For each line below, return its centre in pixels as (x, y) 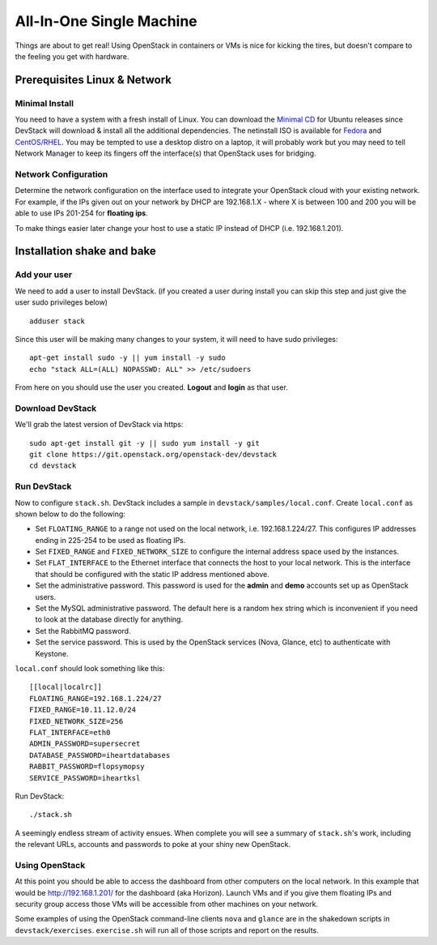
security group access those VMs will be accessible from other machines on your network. (167, 904)
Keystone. (52, 653)
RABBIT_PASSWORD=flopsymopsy (87, 767)
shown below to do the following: (70, 514)
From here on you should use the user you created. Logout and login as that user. (152, 387)
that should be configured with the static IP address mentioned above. (153, 574)
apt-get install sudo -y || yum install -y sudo (127, 358)
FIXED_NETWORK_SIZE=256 (76, 721)
